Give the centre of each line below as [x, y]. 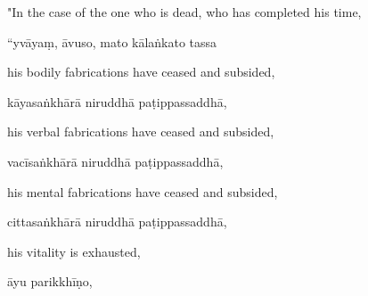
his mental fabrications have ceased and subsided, [143, 191]
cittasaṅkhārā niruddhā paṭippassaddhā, [117, 222]
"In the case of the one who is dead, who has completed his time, [184, 12]
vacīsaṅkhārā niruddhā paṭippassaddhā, [115, 161]
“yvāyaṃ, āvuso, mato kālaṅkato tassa [112, 41]
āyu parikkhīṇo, [50, 281]
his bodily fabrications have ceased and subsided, [141, 72]
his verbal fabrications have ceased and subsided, [141, 132]
